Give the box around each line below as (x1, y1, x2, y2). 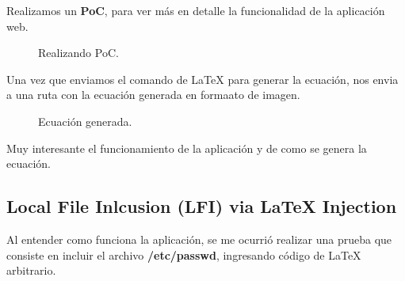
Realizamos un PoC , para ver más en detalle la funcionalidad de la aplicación (6, 2, 385, 18)
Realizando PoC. (38, 44, 119, 61)
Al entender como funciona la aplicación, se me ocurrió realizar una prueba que (6, 230, 392, 247)
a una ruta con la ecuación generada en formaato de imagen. (6, 86, 300, 103)
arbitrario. (6, 262, 56, 279)
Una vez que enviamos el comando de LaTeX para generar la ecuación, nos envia (6, 70, 399, 87)
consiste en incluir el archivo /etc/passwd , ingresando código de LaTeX (6, 246, 361, 263)
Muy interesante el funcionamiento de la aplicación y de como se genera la (6, 139, 367, 156)
